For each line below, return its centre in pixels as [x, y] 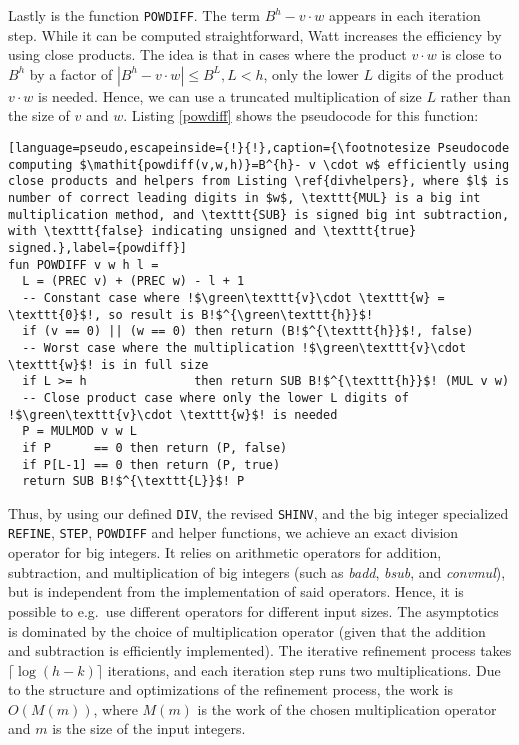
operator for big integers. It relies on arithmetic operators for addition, [225, 552]
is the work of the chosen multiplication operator [347, 708]
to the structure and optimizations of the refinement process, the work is [231, 689]
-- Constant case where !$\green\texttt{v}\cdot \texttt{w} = [233, 297]
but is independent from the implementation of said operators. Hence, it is [236, 591]
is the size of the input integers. [149, 728]
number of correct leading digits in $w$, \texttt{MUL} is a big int [244, 198]
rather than [475, 95]
